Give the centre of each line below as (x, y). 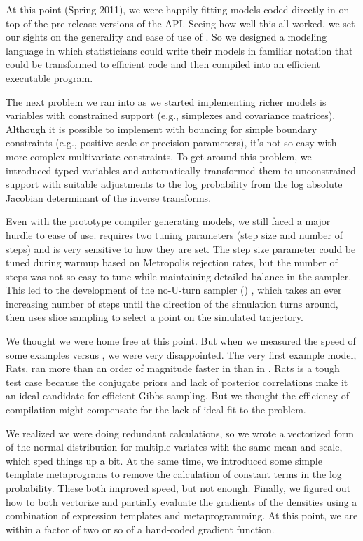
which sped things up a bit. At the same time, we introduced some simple (164, 460)
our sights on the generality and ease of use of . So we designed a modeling (166, 37)
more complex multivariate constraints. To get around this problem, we (159, 156)
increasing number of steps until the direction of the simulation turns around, (172, 303)
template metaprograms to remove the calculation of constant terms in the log (174, 474)
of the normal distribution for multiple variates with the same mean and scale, (174, 447)
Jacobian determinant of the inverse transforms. (109, 197)
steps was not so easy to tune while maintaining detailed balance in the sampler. (179, 276)
